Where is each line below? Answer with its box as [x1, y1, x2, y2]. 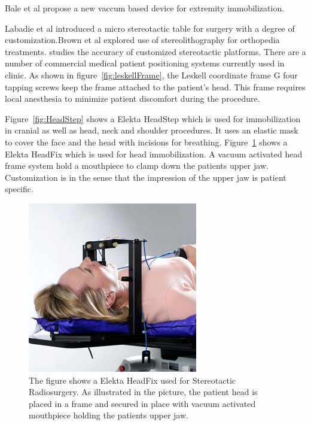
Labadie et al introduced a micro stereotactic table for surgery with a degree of [5, 22, 295, 34]
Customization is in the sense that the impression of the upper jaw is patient [5, 171, 286, 183]
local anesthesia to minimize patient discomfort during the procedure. [5, 92, 260, 105]
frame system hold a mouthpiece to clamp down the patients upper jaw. [5, 159, 269, 172]
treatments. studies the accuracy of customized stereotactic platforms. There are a [5, 45, 306, 57]
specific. [5, 183, 33, 195]
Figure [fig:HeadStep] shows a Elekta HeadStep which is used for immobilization [5, 112, 301, 125]
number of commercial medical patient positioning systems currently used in [5, 57, 285, 69]
